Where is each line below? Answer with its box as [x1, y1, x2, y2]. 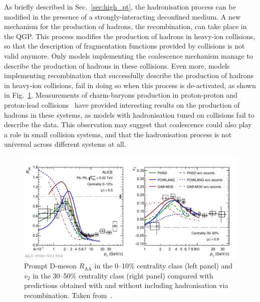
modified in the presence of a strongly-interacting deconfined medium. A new [4, 11, 240, 22]
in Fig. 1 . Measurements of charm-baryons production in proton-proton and [4, 90, 237, 100]
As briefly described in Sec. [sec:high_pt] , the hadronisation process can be [4, 2, 236, 12]
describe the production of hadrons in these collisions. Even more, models [4, 60, 230, 71]
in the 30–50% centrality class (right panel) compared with [33, 270, 213, 280]
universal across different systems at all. [4, 139, 126, 149]
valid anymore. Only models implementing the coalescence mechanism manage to [4, 50, 253, 61]
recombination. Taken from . [24, 289, 113, 300]
